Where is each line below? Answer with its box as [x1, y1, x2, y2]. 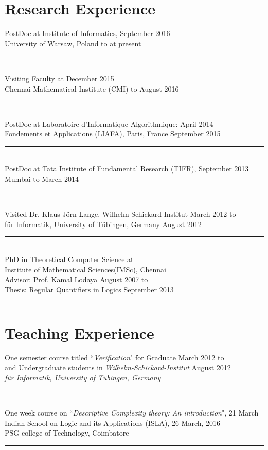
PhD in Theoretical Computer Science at [5, 254, 134, 265]
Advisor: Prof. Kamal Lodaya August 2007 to [5, 274, 148, 285]
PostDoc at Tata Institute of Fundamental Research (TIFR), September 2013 [5, 163, 249, 174]
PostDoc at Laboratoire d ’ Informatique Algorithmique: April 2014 [5, 118, 213, 129]
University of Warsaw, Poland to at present [5, 38, 141, 48]
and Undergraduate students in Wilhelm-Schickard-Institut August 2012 [5, 362, 231, 373]
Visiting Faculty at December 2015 [5, 73, 114, 83]
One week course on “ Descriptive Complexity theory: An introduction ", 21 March [5, 407, 259, 418]
